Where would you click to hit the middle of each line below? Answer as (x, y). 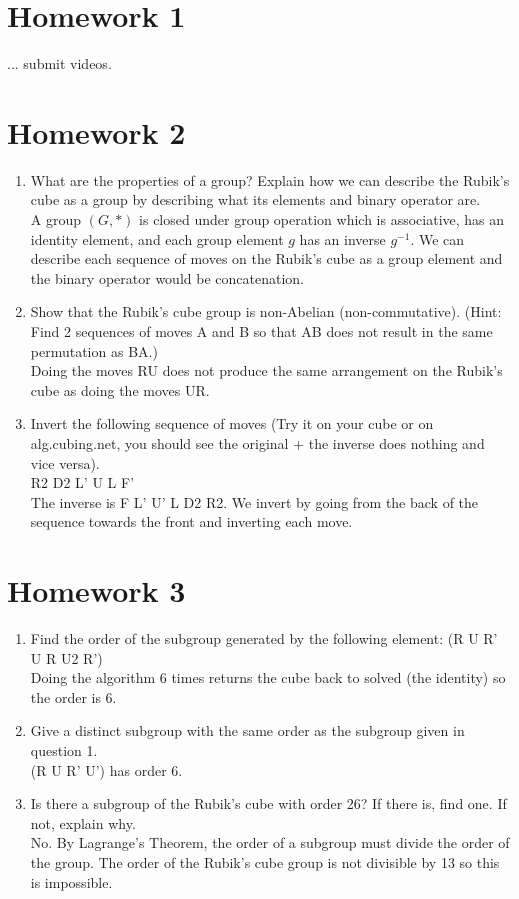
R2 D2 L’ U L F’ (82, 482)
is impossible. (71, 881)
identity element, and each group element (157, 238)
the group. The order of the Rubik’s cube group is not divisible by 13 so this (265, 862)
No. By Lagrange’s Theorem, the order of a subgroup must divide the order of (270, 842)
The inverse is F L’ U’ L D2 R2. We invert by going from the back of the (254, 501)
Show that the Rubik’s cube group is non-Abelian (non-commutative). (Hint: (266, 311)
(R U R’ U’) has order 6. (106, 769)
